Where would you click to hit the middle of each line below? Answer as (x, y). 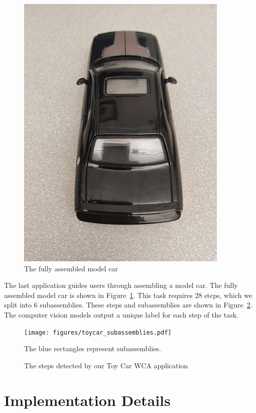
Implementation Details (87, 400)
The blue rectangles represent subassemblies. (93, 348)
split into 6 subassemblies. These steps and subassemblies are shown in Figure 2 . (128, 305)
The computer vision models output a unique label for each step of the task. (121, 314)
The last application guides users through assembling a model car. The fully (121, 285)
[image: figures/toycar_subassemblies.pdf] (98, 332)
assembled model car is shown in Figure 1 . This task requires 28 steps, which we (128, 295)
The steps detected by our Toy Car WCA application (106, 365)
